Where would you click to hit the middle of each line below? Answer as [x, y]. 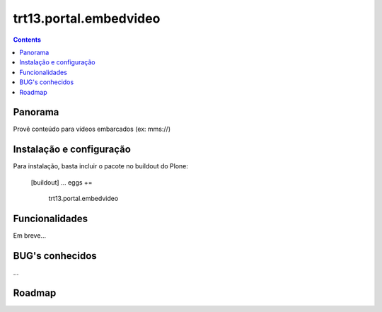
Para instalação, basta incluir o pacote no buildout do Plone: [101, 166]
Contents [27, 40]
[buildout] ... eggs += [62, 182]
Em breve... [29, 236]
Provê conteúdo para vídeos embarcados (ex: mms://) [92, 129]
